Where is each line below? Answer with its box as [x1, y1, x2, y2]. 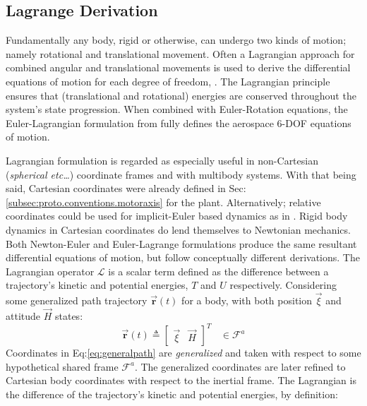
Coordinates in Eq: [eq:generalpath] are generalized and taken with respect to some [6, 345, 361, 360]
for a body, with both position [181, 293, 313, 308]
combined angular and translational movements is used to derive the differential [6, 60, 351, 75]
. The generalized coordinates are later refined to [134, 359, 346, 374]
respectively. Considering [229, 277, 337, 292]
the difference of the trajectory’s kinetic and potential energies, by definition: [6, 386, 338, 401]
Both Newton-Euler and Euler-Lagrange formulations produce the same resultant [6, 236, 357, 251]
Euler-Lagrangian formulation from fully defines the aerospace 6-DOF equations [6, 115, 351, 130]
